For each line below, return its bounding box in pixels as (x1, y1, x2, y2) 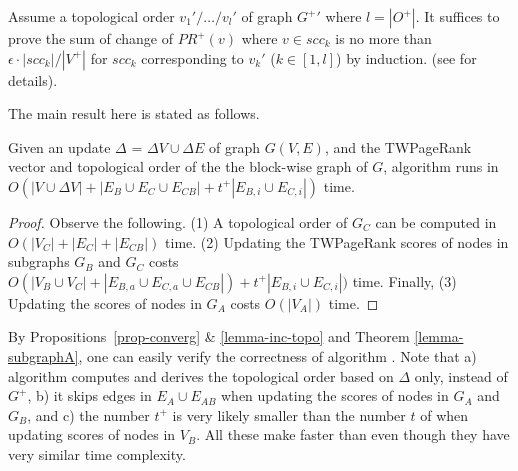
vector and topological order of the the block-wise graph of (8, 156, 368, 177)
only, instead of (414, 365, 508, 386)
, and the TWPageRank (324, 136, 472, 157)
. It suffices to (415, 6, 500, 26)
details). (8, 69, 58, 90)
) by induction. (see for (336, 47, 477, 68)
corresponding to (141, 47, 244, 68)
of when (420, 404, 469, 425)
